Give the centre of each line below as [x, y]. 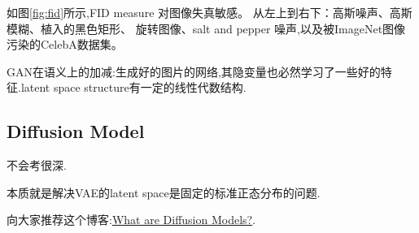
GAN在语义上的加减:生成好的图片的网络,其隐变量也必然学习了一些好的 [194, 71]
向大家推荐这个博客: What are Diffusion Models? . [131, 220]
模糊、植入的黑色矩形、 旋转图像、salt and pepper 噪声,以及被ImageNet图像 [206, 28]
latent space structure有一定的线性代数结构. [133, 87]
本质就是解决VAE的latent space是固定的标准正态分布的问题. [164, 192]
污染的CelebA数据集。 [65, 44]
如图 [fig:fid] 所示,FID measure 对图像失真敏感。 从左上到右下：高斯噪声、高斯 [209, 12]
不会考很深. [37, 165]
